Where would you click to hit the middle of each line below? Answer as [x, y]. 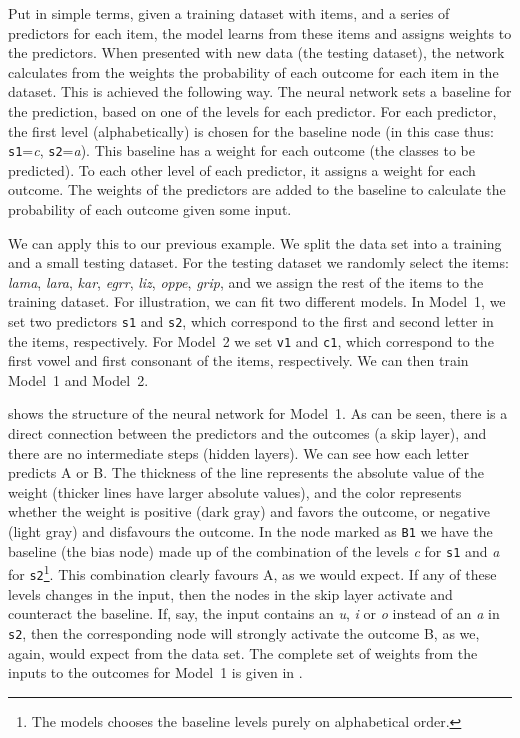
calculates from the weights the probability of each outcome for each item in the [253, 71]
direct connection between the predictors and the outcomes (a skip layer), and [247, 433]
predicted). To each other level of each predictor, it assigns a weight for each [242, 169]
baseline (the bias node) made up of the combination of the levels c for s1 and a [254, 550]
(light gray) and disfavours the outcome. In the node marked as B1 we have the [250, 531]
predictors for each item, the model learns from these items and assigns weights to [260, 32]
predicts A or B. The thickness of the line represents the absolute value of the [246, 472]
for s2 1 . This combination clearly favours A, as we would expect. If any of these [252, 572]
